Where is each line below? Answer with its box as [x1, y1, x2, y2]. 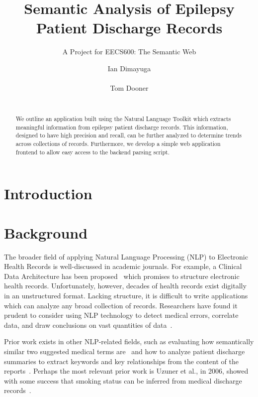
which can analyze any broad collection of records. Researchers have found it [4, 300, 238, 310]
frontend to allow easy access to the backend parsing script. [15, 147, 170, 156]
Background [4, 222, 88, 243]
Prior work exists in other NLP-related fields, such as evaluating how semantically [4, 336, 254, 347]
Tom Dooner [110, 83, 149, 93]
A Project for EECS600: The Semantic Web [62, 46, 196, 57]
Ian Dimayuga [107, 63, 151, 73]
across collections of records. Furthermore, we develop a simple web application [15, 139, 221, 148]
